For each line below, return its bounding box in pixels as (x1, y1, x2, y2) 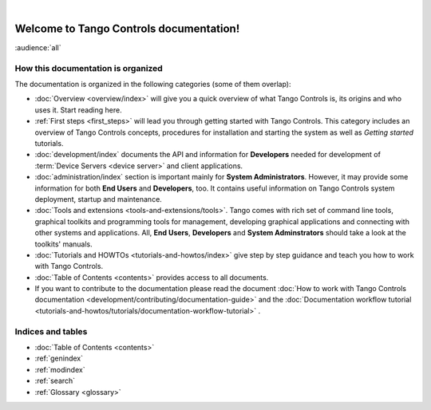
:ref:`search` (34, 376, 76, 386)
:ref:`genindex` (34, 353, 84, 363)
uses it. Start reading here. (34, 104, 123, 115)
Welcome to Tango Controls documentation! (14, 22, 240, 35)
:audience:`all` (14, 42, 61, 52)
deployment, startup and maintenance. (34, 194, 163, 203)
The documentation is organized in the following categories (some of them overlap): (14, 80, 291, 89)
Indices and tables (14, 325, 88, 337)
